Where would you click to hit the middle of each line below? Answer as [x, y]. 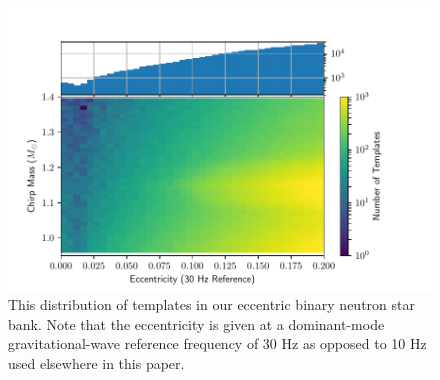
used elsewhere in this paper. [96, 363]
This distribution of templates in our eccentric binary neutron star [211, 304]
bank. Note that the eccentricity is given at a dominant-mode [196, 323]
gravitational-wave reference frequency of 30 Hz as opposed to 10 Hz [217, 343]
